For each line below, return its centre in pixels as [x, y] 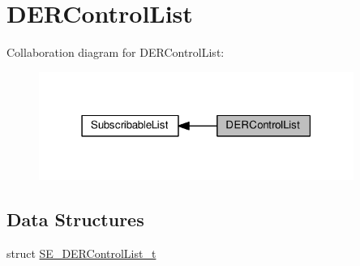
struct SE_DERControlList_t [81, 253]
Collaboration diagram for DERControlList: [116, 52]
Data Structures [75, 219]
